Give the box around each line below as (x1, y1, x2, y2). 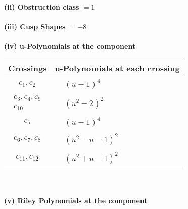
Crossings (8, 62, 47, 74)
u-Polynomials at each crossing (55, 62, 180, 74)
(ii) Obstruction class (4, 2, 79, 12)
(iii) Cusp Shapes (4, 21, 66, 32)
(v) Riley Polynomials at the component (4, 195, 148, 206)
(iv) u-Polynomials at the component (4, 41, 136, 51)
